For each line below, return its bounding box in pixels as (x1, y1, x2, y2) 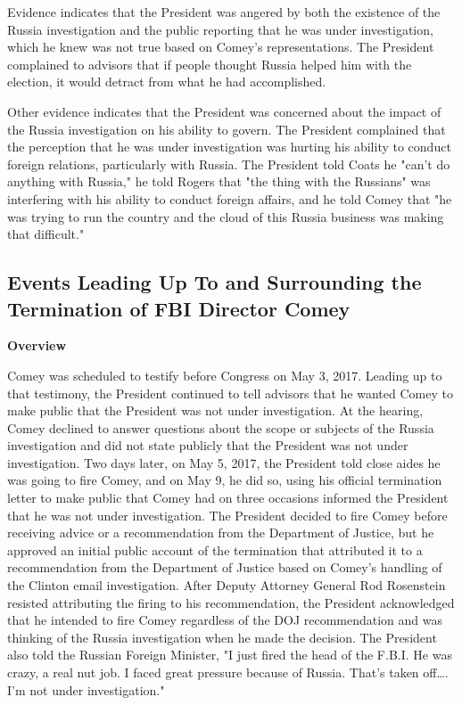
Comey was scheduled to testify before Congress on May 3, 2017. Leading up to (7, 365, 442, 384)
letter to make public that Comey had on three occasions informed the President (7, 488, 449, 507)
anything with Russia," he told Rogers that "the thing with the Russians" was (7, 172, 431, 191)
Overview (7, 336, 67, 355)
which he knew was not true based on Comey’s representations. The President (7, 37, 434, 56)
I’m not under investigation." (7, 680, 165, 699)
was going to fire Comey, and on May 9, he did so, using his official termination (7, 471, 442, 489)
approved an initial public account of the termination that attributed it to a (7, 540, 423, 559)
